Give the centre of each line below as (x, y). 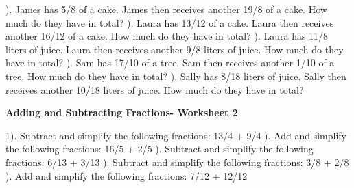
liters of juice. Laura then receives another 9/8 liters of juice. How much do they (175, 49)
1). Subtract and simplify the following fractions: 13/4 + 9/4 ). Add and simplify (176, 135)
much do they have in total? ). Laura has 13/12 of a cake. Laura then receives (170, 22)
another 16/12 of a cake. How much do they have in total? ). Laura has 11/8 (167, 36)
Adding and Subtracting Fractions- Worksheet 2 (122, 112)
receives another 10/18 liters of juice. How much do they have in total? (155, 89)
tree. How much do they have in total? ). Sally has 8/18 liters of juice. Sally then (176, 76)
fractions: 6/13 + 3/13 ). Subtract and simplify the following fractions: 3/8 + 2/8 (177, 162)
